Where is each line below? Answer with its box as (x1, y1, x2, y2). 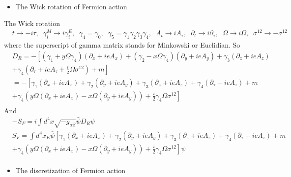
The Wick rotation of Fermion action (15, 1, 127, 11)
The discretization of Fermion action (15, 165, 125, 175)
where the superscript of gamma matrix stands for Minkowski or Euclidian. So (4, 40, 240, 50)
